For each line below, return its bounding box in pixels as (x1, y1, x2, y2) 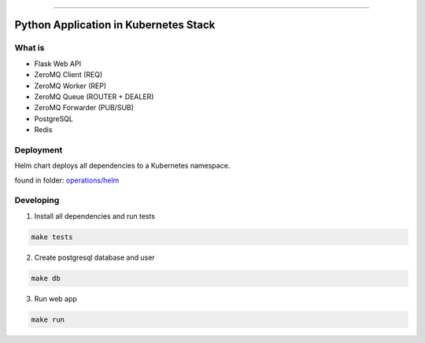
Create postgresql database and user (34, 253, 155, 262)
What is (14, 42, 45, 53)
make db (31, 274, 61, 282)
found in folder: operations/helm (14, 175, 120, 185)
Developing (14, 195, 60, 206)
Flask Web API (34, 59, 82, 68)
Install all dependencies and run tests (34, 211, 156, 220)
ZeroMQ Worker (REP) (34, 81, 106, 90)
